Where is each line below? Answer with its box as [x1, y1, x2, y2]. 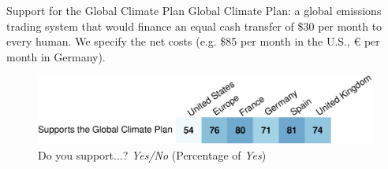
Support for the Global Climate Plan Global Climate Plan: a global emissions [6, 2, 382, 18]
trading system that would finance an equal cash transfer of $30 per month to [6, 17, 382, 34]
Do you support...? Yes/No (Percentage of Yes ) [38, 146, 267, 163]
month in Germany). [6, 48, 106, 64]
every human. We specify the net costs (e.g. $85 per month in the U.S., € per [6, 33, 380, 50]
